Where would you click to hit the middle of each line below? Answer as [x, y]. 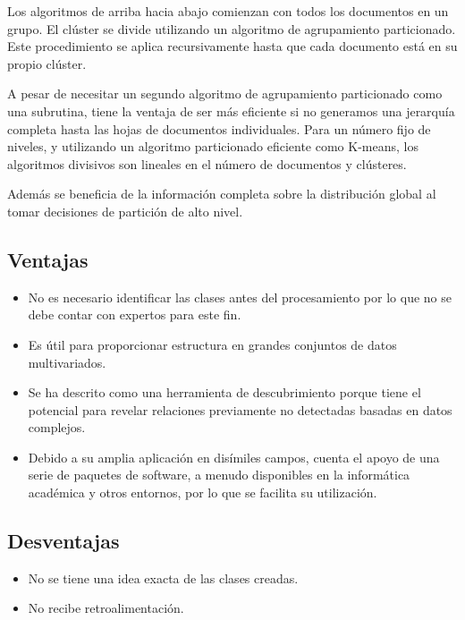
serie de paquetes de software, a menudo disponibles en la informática [219, 475]
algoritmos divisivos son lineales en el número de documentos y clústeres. [207, 163]
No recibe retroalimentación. [106, 608]
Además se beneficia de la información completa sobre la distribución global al [222, 194]
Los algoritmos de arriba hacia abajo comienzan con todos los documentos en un [228, 11]
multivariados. [67, 362]
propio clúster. [47, 63]
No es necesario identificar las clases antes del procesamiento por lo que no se [240, 297]
